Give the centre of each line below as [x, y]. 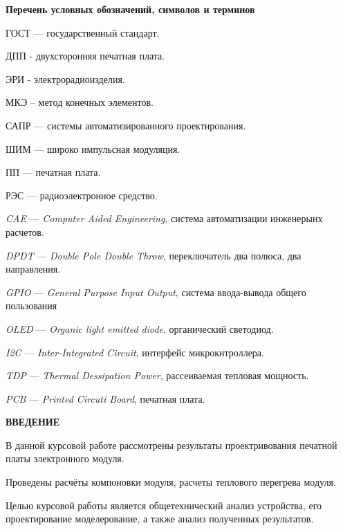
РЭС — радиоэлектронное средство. [82, 195]
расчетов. [25, 231]
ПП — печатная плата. [53, 172]
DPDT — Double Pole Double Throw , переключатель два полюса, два [154, 255]
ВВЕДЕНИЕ [33, 422]
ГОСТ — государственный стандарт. [83, 32]
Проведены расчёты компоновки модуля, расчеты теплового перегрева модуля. [171, 482]
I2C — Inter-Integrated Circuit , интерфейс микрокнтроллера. [135, 352]
